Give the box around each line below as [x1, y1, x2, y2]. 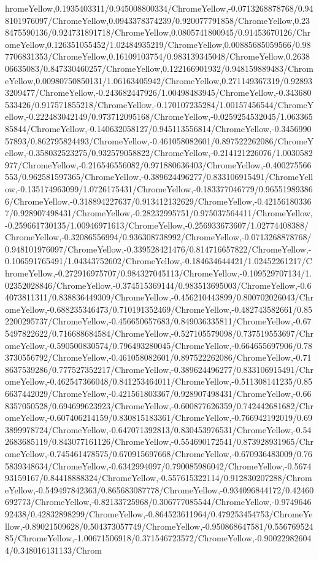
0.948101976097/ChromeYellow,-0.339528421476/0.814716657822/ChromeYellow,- [5, 242, 312, 255]
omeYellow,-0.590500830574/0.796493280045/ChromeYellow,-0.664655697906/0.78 [5, 339, 312, 351]
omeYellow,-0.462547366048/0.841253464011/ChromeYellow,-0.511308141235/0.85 [5, 375, 312, 388]
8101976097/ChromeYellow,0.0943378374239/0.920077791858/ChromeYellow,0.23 [5, 14, 310, 26]
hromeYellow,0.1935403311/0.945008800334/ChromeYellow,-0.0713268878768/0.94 [5, 2, 313, 14]
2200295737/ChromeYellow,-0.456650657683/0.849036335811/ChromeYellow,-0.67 [5, 315, 312, 328]
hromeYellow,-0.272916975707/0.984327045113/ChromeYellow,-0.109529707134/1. [5, 267, 312, 280]
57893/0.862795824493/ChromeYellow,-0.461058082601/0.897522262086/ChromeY [5, 134, 314, 147]
